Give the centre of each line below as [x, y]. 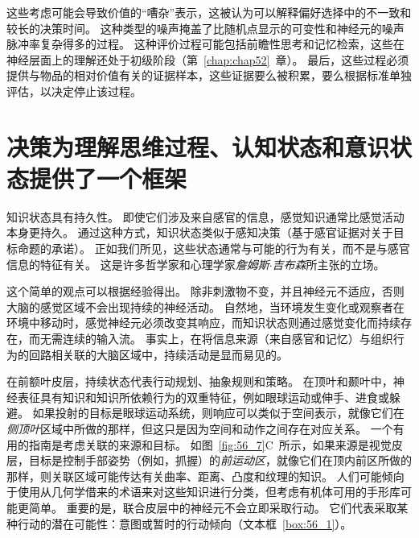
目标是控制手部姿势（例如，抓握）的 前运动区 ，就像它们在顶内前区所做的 [220, 460]
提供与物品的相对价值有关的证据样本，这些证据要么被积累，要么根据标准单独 [209, 75]
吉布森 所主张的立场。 [329, 264]
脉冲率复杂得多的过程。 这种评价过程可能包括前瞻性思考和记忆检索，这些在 [205, 44]
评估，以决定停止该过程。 [74, 91]
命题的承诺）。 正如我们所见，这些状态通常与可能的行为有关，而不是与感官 [214, 248]
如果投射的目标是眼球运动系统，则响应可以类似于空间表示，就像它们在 [218, 413]
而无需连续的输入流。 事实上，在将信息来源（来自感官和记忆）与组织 [211, 339]
